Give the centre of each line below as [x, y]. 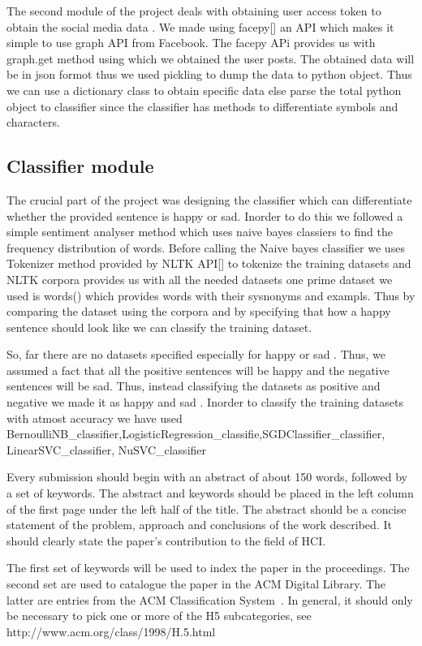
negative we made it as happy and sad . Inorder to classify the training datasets [205, 402]
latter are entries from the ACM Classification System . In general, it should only [210, 599]
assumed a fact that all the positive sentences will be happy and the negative [198, 370]
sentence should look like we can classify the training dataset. [159, 327]
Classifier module [80, 166]
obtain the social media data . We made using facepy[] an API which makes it [200, 26]
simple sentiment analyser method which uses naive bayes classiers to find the [200, 232]
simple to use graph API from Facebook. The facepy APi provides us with [191, 43]
